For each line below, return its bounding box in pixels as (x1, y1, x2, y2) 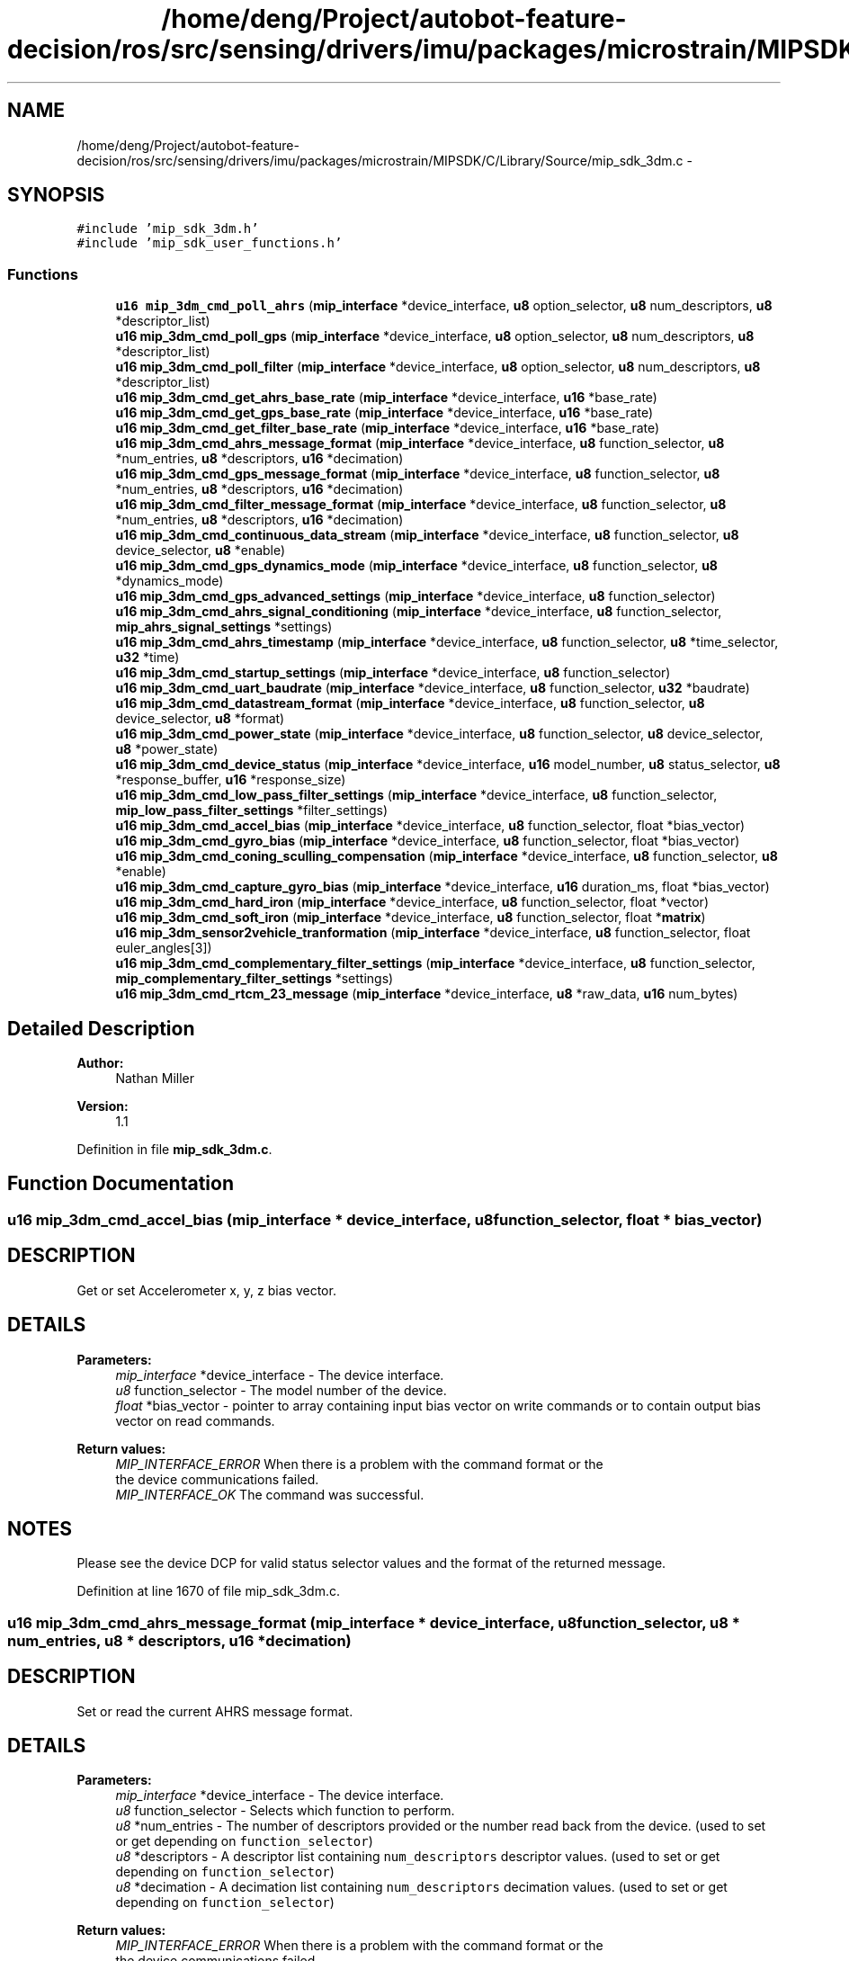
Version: (76, 1098, 129, 1115)
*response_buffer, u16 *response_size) (115, 772, 346, 788)
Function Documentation (7, 1172, 234, 1195)
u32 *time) (115, 649, 180, 666)
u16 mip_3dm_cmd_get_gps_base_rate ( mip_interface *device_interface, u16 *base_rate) (115, 405, 654, 421)
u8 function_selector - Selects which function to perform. (115, 1803, 455, 1819)
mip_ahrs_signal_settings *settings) (115, 619, 333, 635)
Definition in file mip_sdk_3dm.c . (76, 1142, 273, 1158)
